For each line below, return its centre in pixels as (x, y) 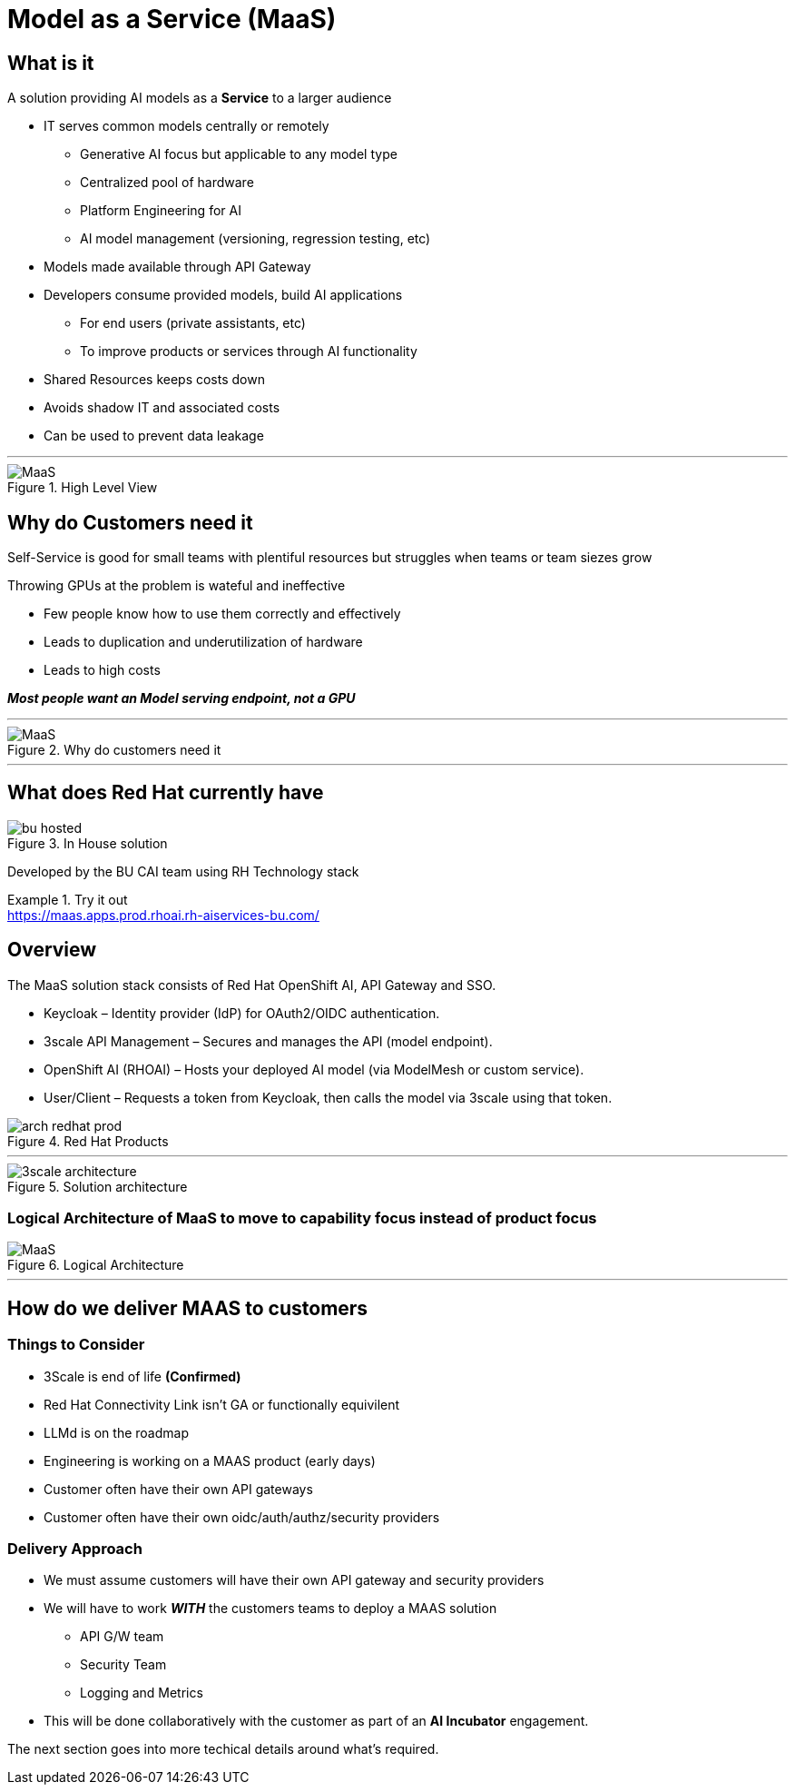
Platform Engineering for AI (161, 211)
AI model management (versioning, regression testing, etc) (255, 239)
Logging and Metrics (142, 1693)
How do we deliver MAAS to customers (188, 1308)
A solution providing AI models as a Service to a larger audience (200, 98)
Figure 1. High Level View (83, 488)
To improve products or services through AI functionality (249, 351)
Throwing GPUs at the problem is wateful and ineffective (177, 586)
